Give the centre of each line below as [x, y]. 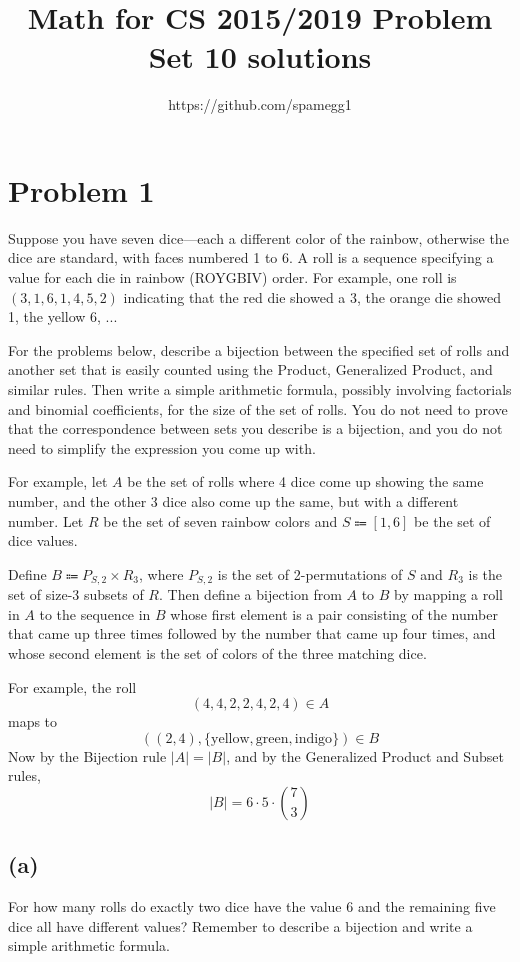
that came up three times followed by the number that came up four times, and [252, 633]
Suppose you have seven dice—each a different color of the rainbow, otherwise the [258, 237]
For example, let [58, 481]
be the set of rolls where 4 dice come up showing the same [305, 481]
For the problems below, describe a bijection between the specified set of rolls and [259, 349]
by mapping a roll [449, 594]
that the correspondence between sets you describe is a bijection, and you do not [255, 428]
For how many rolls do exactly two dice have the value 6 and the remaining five [252, 906]
